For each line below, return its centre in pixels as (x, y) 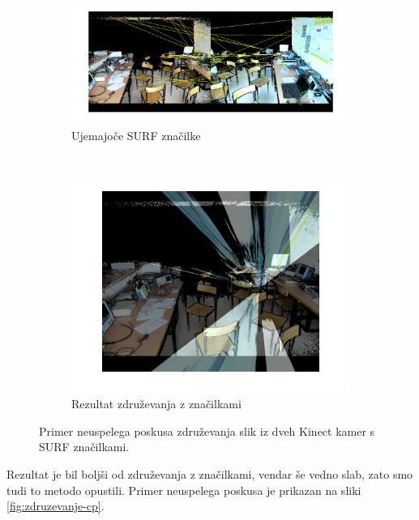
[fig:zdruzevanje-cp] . (56, 506)
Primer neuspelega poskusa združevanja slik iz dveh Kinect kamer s (207, 430)
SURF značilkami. (84, 447)
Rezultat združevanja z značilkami (156, 404)
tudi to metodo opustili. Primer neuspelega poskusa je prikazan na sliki (184, 490)
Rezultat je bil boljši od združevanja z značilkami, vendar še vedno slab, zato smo (210, 474)
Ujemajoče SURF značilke (136, 136)
